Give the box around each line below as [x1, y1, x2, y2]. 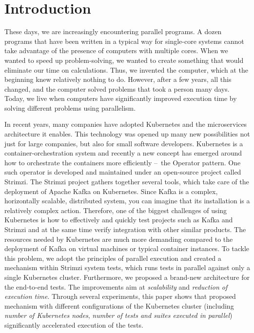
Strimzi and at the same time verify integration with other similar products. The [4, 224, 246, 234]
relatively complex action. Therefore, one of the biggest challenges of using [4, 205, 227, 215]
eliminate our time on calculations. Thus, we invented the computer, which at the [4, 64, 248, 75]
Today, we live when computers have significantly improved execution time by [4, 93, 237, 103]
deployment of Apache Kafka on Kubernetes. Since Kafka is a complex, [4, 186, 218, 196]
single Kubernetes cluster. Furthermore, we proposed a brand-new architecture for [4, 272, 250, 282]
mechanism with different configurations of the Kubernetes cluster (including [4, 300, 234, 311]
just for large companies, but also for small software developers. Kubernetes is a [4, 138, 243, 148]
